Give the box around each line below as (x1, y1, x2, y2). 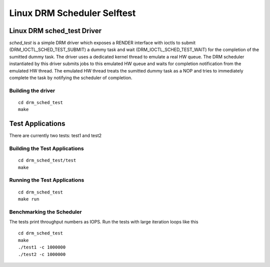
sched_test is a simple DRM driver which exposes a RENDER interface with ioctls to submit (9, 40, 196, 46)
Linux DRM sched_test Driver (9, 26, 102, 35)
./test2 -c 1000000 (18, 251, 66, 257)
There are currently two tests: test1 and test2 (9, 132, 102, 138)
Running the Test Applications (9, 176, 84, 183)
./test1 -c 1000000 (18, 244, 66, 250)
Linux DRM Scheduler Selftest (9, 7, 136, 18)
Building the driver (9, 87, 55, 94)
